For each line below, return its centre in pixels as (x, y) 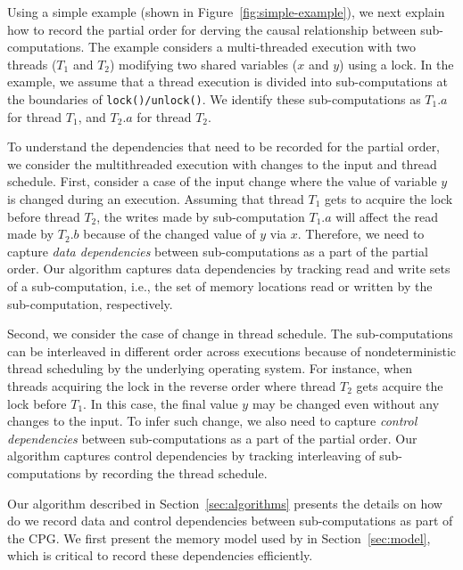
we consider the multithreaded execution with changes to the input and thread (222, 163)
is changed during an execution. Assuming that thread (156, 199)
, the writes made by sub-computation (201, 216)
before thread (44, 216)
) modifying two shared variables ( (204, 64)
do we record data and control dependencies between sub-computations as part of (230, 521)
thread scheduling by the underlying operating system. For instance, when (210, 368)
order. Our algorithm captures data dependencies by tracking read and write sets (229, 269)
